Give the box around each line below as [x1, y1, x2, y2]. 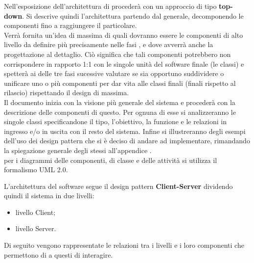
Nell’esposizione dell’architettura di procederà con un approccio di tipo [4, 1, 217, 11]
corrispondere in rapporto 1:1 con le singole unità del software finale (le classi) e [4, 58, 244, 69]
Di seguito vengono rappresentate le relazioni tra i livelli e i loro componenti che [4, 240, 244, 250]
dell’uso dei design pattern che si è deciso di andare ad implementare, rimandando [4, 135, 250, 146]
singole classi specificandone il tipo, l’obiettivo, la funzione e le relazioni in [4, 116, 227, 127]
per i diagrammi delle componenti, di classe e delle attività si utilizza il [4, 155, 217, 165]
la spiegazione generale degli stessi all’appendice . [4, 145, 152, 155]
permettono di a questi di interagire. [4, 249, 113, 260]
